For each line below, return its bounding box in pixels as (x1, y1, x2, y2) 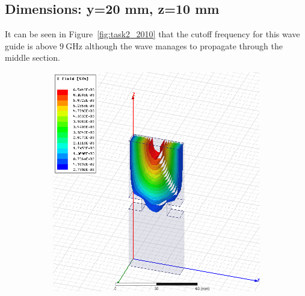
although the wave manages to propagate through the (85, 39, 283, 52)
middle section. (5, 51, 60, 64)
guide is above (5, 39, 57, 52)
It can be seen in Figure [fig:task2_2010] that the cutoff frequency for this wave (5, 28, 300, 40)
